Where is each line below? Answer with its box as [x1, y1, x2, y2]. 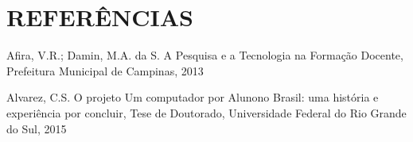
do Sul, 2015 [6, 120, 67, 136]
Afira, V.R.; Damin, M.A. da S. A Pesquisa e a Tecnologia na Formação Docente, [6, 47, 403, 63]
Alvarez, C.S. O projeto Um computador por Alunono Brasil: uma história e [6, 89, 379, 106]
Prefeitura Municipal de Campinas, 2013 [6, 62, 204, 79]
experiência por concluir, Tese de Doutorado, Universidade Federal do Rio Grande [6, 104, 407, 121]
